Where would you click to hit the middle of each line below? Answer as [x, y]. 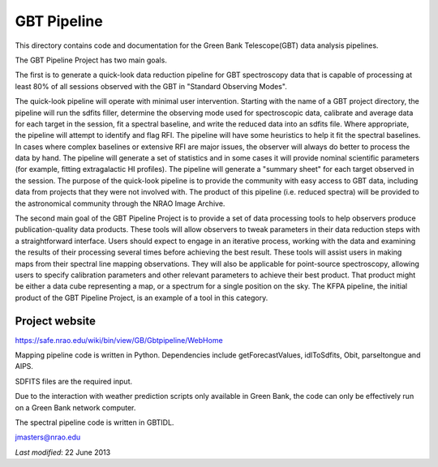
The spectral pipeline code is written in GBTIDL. [94, 422]
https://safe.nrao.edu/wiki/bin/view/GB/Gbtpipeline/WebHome [119, 340]
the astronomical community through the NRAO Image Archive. [120, 204]
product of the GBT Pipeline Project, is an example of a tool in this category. [142, 298]
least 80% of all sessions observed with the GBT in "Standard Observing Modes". [151, 86]
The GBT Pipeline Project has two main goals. [91, 60]
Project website [56, 321]
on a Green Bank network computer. [75, 407]
